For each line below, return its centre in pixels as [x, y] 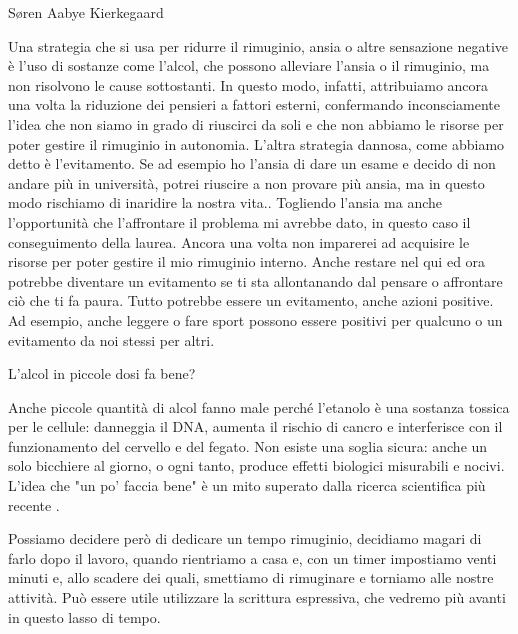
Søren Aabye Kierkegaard [86, 12]
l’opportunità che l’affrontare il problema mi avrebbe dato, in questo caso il [239, 221]
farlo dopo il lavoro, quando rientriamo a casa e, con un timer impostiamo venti [252, 557]
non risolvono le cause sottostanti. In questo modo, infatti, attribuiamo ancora [248, 84]
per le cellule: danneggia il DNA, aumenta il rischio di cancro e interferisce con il [255, 426]
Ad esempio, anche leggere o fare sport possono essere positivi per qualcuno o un [255, 319]
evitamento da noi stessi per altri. [111, 339]
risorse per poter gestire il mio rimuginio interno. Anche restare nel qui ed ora [247, 261]
